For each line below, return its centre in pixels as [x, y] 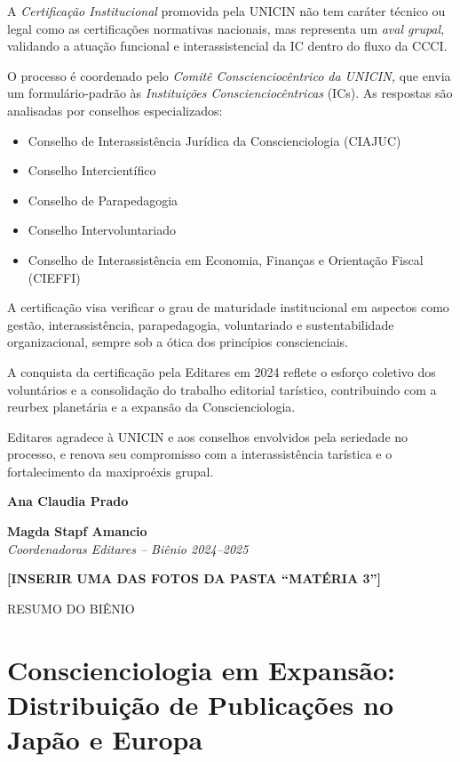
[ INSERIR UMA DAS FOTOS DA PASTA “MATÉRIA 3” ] [194, 578]
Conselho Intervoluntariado [102, 230]
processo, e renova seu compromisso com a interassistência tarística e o [200, 454]
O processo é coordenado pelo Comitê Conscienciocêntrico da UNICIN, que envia [229, 75]
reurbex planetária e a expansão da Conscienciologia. [151, 407]
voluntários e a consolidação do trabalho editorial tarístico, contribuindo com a [222, 389]
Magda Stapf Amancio [77, 531]
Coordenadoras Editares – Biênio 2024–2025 [128, 548]
